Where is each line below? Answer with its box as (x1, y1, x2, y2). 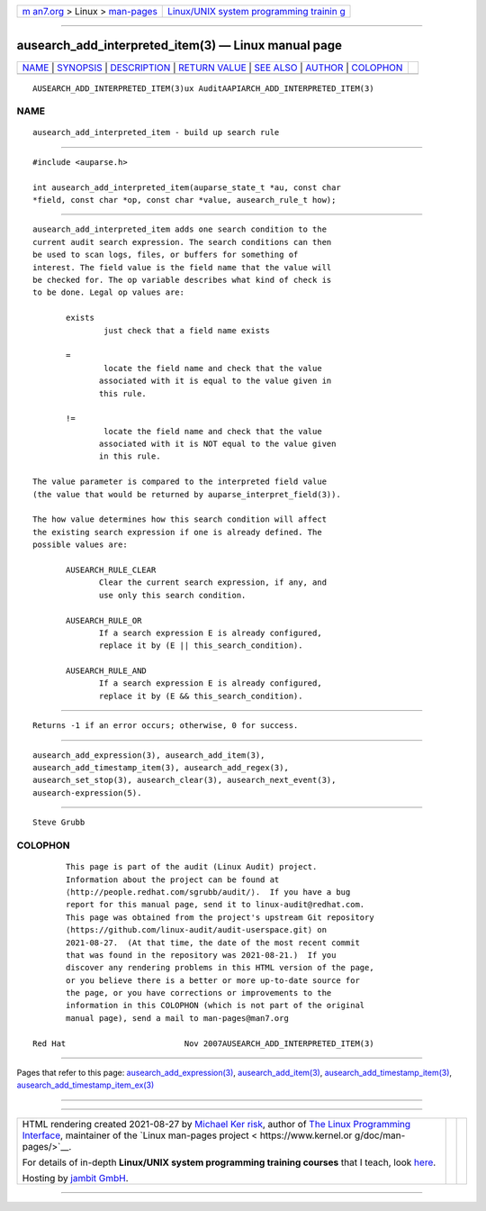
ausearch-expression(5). (32, 788, 142, 797)
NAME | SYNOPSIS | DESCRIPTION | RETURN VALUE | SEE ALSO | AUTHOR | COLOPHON (22, 61, 403, 74)
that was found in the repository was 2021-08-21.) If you (66, 950, 337, 960)
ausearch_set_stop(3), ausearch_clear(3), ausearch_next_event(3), (32, 775, 337, 786)
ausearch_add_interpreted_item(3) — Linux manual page (16, 38, 342, 53)
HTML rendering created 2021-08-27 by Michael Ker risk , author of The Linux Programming (22, 1117, 411, 1130)
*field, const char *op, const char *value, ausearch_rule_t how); (32, 195, 337, 205)
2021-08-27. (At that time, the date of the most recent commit (66, 937, 360, 948)
